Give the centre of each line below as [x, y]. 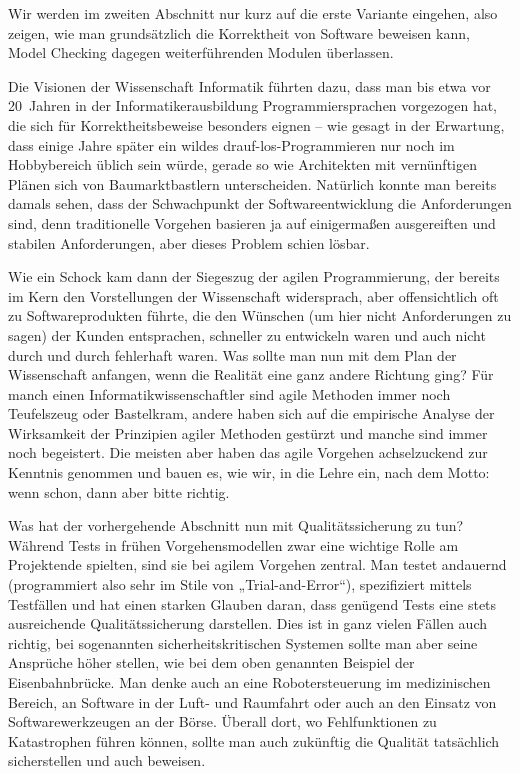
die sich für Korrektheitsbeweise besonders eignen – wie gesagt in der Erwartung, [256, 124]
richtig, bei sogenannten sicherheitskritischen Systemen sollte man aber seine [243, 642]
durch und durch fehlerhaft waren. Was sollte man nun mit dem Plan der [232, 354]
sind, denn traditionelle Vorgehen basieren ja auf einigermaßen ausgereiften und [252, 222]
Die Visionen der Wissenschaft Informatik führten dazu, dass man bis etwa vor [249, 85]
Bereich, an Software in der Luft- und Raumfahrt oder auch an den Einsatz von [252, 701]
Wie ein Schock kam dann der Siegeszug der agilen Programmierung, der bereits [254, 276]
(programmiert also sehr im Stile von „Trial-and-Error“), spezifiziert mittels [240, 584]
